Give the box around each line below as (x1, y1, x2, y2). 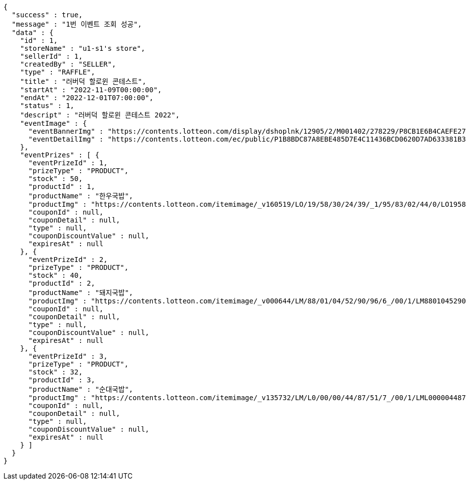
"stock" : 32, (28, 368, 83, 376)
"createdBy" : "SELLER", (20, 60, 116, 68)
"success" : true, (11, 11, 83, 19)
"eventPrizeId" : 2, (28, 256, 108, 263)
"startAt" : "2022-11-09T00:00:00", (20, 86, 162, 94)
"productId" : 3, (28, 376, 95, 384)
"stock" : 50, (28, 175, 83, 183)
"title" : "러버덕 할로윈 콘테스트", (20, 77, 146, 85)
